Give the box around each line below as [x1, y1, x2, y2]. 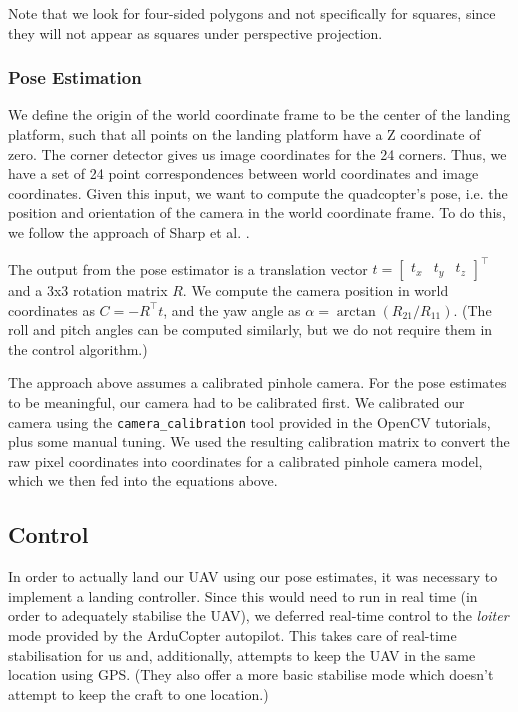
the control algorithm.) [8, 338, 148, 359]
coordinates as [8, 299, 95, 320]
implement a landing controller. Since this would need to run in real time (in [8, 585, 478, 606]
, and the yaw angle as [163, 299, 301, 320]
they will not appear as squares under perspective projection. [8, 22, 383, 43]
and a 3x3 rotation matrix [8, 280, 168, 301]
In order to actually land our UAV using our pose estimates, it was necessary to [8, 566, 498, 587]
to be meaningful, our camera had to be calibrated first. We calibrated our [8, 392, 465, 413]
